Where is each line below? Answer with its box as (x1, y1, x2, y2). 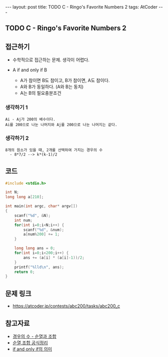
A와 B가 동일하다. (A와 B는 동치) (20, 84, 84, 90)
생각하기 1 (5, 104, 28, 111)
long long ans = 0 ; (14, 246, 55, 251)
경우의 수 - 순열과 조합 (12, 333, 57, 339)
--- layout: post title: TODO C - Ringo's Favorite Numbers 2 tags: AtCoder (5, 4, 158, 10)
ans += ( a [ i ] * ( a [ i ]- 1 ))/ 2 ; (23, 255, 85, 260)
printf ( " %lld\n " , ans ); (14, 264, 65, 269)
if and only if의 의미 (12, 346, 52, 352)
